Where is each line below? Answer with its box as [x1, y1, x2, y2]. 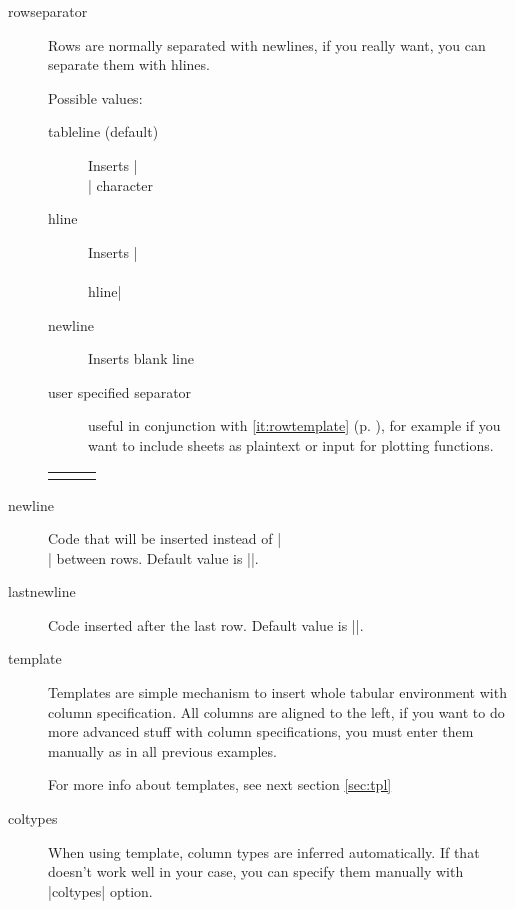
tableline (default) [48, 121, 159, 142]
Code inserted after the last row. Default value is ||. [48, 614, 364, 635]
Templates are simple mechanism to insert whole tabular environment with [48, 682, 507, 703]
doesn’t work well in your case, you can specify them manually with [48, 861, 464, 882]
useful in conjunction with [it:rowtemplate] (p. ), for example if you [88, 415, 501, 436]
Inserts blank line [88, 348, 194, 369]
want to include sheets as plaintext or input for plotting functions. [88, 434, 494, 455]
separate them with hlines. [48, 54, 210, 75]
